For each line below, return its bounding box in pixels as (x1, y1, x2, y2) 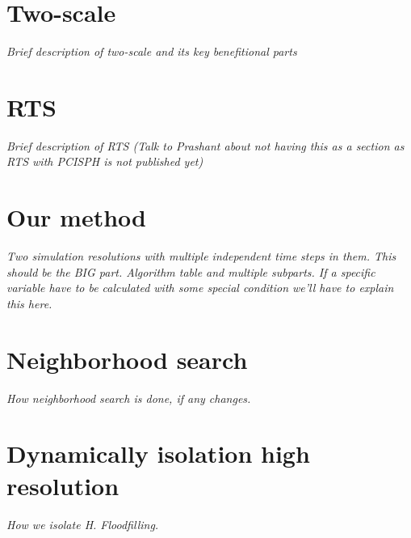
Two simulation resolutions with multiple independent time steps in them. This (6, 248, 396, 265)
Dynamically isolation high (6, 437, 310, 470)
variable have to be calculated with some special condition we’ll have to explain (6, 279, 394, 296)
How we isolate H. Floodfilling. (6, 515, 159, 532)
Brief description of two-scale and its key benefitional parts (6, 43, 297, 60)
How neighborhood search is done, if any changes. (6, 389, 251, 406)
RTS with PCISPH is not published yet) (6, 153, 203, 170)
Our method (6, 201, 146, 234)
